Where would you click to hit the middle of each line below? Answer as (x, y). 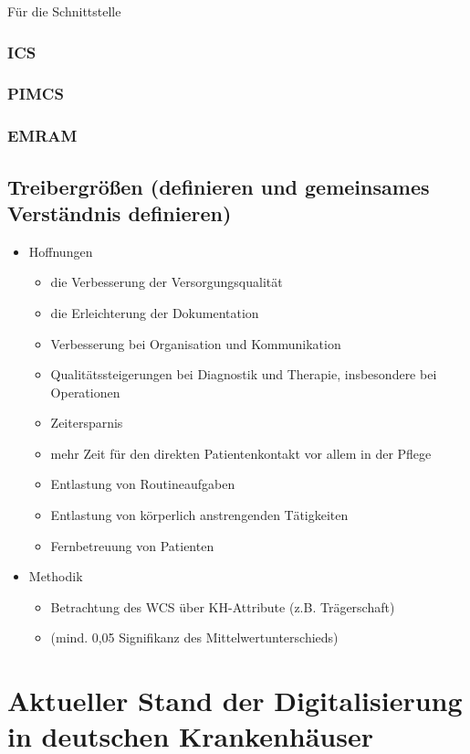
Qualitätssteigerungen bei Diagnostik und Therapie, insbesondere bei (244, 374)
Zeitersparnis (87, 423)
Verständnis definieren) (120, 212)
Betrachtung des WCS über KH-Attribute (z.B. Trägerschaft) (223, 606)
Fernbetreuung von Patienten (132, 545)
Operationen (85, 392)
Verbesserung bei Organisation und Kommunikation (196, 343)
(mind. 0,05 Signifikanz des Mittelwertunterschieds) (194, 637)
